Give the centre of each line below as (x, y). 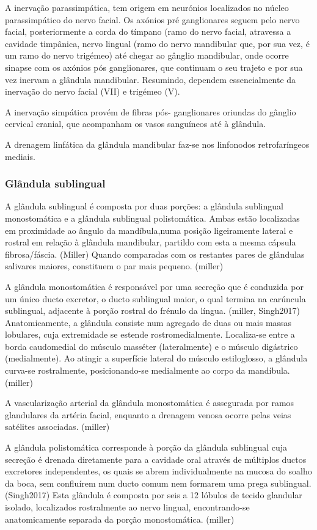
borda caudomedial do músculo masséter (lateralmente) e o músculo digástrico (151, 346)
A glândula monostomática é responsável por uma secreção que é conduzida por (154, 286)
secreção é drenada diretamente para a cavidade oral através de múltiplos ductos (156, 459)
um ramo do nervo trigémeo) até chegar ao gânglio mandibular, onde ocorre (147, 55)
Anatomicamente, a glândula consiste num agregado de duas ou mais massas (148, 322)
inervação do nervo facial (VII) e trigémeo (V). (93, 91)
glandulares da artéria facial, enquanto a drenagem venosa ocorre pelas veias (148, 414)
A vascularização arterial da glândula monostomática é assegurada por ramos (150, 403)
